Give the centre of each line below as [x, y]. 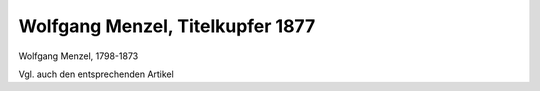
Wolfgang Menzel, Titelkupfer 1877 [167, 26]
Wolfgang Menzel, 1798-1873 [78, 56]
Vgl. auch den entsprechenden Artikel [96, 74]
